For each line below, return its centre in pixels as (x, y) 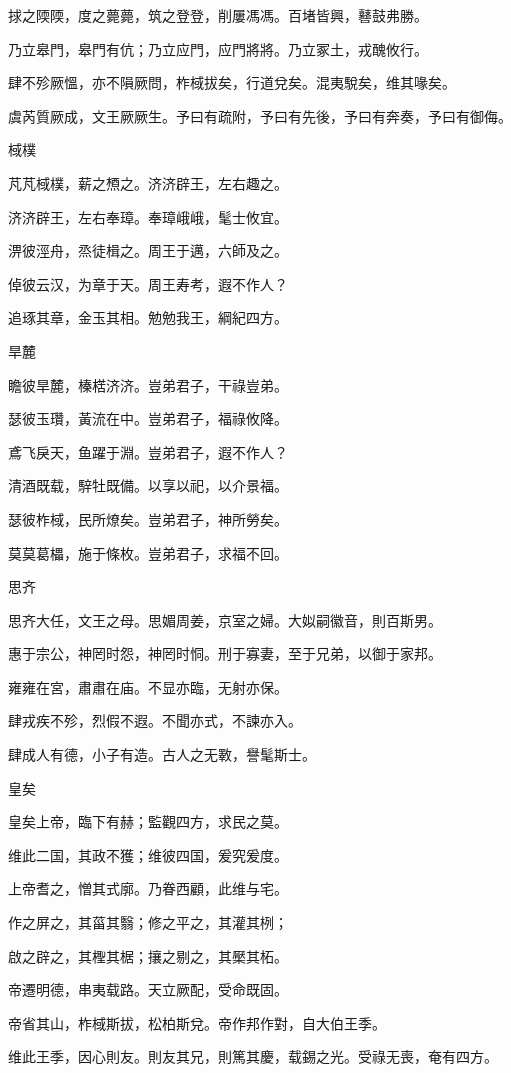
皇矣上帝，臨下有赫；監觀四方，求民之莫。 (148, 821)
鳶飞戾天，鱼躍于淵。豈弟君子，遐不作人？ (148, 451)
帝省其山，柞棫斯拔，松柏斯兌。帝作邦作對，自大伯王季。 (197, 1022)
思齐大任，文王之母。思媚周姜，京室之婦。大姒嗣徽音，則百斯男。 (225, 619)
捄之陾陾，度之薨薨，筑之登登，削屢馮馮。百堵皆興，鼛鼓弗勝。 (218, 15)
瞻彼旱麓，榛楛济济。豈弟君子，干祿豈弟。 (148, 384)
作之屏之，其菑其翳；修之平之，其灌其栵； (148, 922)
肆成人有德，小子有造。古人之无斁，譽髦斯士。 (162, 754)
